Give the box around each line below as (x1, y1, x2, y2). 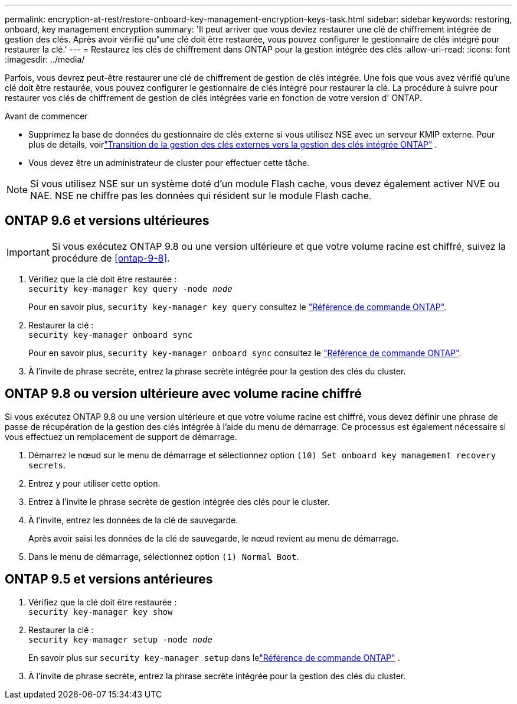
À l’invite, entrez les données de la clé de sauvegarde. (28, 514, 238, 525)
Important (6, 246, 50, 258)
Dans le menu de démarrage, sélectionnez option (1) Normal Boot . (28, 551, 299, 562)
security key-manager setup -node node (28, 634, 212, 644)
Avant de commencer (5, 111, 88, 121)
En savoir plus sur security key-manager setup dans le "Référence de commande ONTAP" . (28, 652, 400, 663)
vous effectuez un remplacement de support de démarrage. (5, 431, 237, 442)
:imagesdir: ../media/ (5, 54, 85, 64)
